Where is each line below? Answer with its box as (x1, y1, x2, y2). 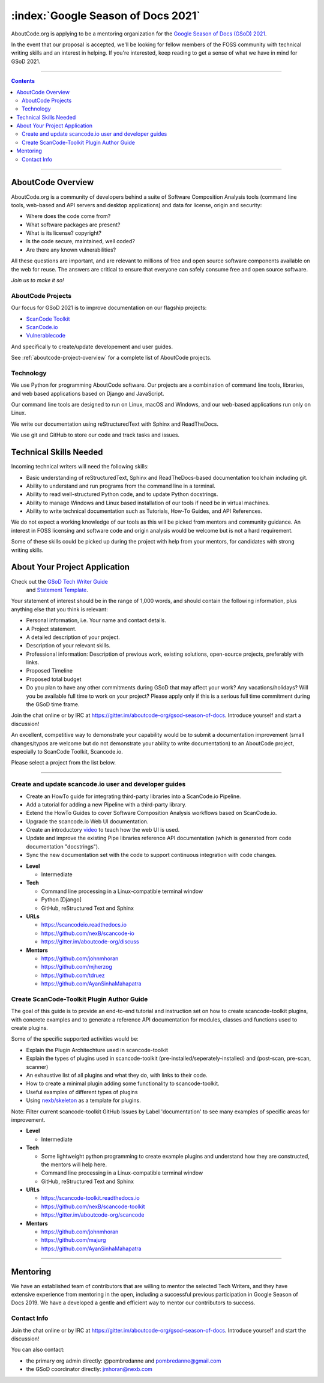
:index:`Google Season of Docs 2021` (11, 9, 200, 22)
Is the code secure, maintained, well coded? (26, 238, 135, 245)
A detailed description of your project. (26, 634, 120, 641)
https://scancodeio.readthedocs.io (41, 921, 127, 928)
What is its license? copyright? (26, 229, 102, 237)
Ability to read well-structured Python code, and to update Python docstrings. (26, 491, 218, 498)
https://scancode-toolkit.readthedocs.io (41, 1194, 140, 1202)
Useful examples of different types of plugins (26, 1088, 138, 1095)
